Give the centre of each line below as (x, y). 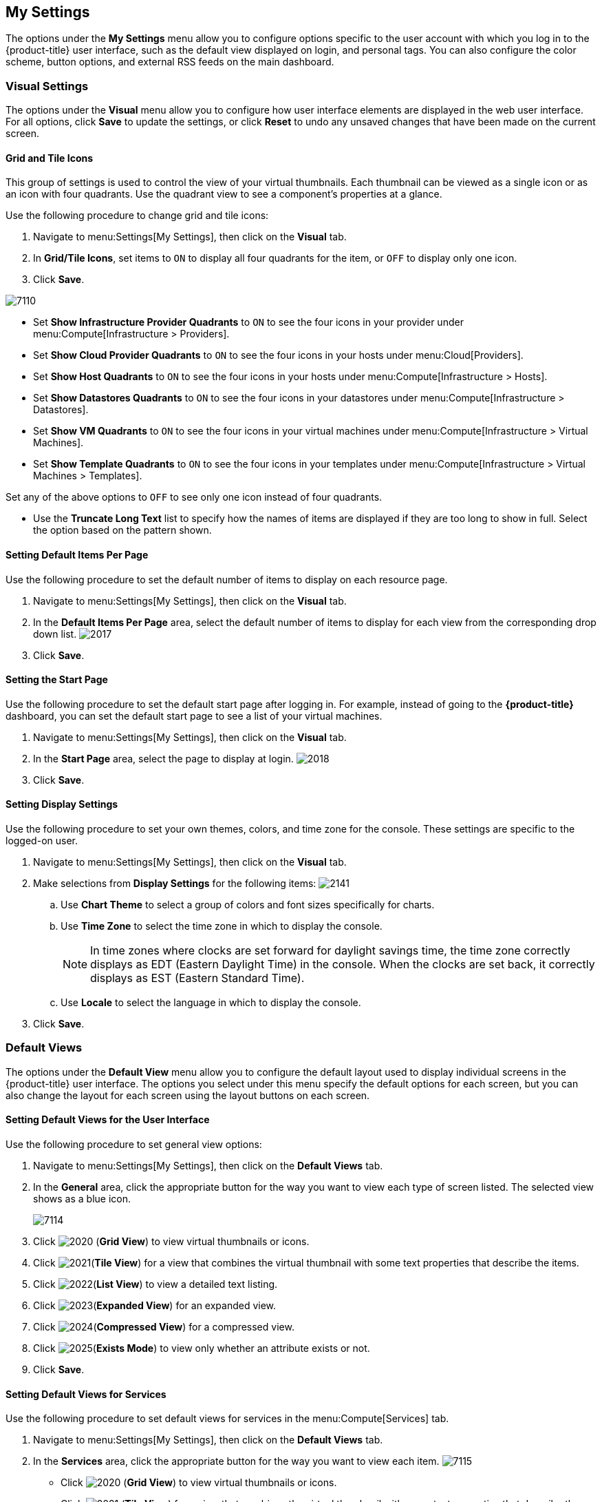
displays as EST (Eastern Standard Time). (197, 978)
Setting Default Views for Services (86, 1394)
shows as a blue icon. (82, 1199)
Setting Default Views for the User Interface (108, 1120)
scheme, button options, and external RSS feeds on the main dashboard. (170, 62)
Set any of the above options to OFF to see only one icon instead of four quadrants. (194, 497)
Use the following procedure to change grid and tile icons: (137, 216)
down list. (55, 634)
